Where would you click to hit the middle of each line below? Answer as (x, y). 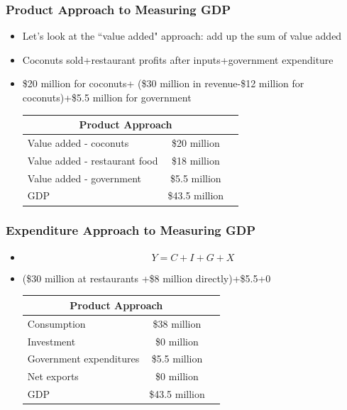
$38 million (177, 323)
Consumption (56, 323)
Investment (51, 341)
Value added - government (84, 178)
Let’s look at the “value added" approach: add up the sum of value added (182, 36)
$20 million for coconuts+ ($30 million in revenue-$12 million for (163, 83)
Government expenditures (83, 359)
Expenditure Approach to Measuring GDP (131, 230)
